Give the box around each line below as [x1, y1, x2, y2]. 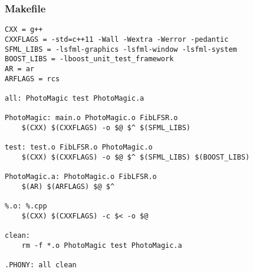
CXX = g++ [5, 25, 43, 34]
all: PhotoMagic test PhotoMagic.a [5, 94, 144, 102]
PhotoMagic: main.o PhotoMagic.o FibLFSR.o [5, 114, 178, 122]
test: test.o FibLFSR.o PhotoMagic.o [5, 143, 153, 152]
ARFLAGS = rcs [5, 74, 60, 83]
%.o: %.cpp [5, 202, 47, 211]
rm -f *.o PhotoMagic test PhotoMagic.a [21, 241, 182, 250]
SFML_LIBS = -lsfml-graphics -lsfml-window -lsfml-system [5, 45, 237, 54]
